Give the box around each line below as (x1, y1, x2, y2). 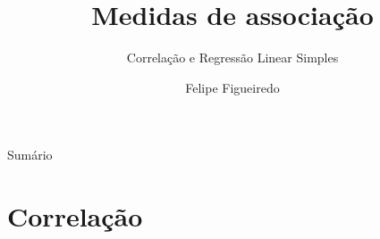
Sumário (7, 145, 53, 164)
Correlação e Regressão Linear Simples (126, 48, 339, 67)
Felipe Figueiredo (185, 78, 280, 96)
